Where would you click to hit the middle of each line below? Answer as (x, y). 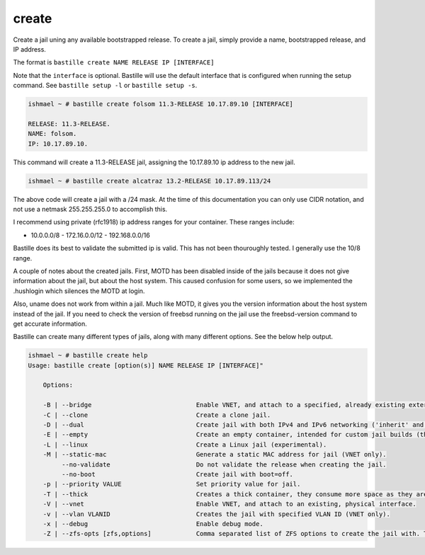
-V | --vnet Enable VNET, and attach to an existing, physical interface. (230, 504)
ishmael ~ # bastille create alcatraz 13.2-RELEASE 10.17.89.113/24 (149, 181)
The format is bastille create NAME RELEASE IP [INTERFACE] (114, 62)
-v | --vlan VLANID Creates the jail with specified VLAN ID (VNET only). (217, 514)
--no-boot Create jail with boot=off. (177, 474)
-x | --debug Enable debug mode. (153, 523)
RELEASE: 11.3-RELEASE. (69, 124)
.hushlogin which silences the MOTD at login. (79, 291)
